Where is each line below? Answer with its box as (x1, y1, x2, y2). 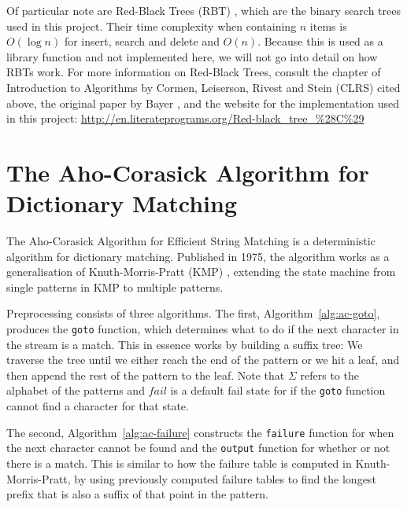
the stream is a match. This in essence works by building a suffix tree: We (6, 336, 363, 352)
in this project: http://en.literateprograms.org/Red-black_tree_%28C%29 (6, 110, 364, 127)
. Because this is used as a (257, 33, 383, 50)
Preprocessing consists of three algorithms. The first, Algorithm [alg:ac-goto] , (6, 305, 380, 321)
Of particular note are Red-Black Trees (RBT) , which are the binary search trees (6, 2, 401, 18)
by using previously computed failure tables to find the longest (74, 470, 376, 487)
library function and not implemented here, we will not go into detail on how (6, 48, 378, 64)
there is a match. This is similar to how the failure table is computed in (6, 455, 352, 472)
